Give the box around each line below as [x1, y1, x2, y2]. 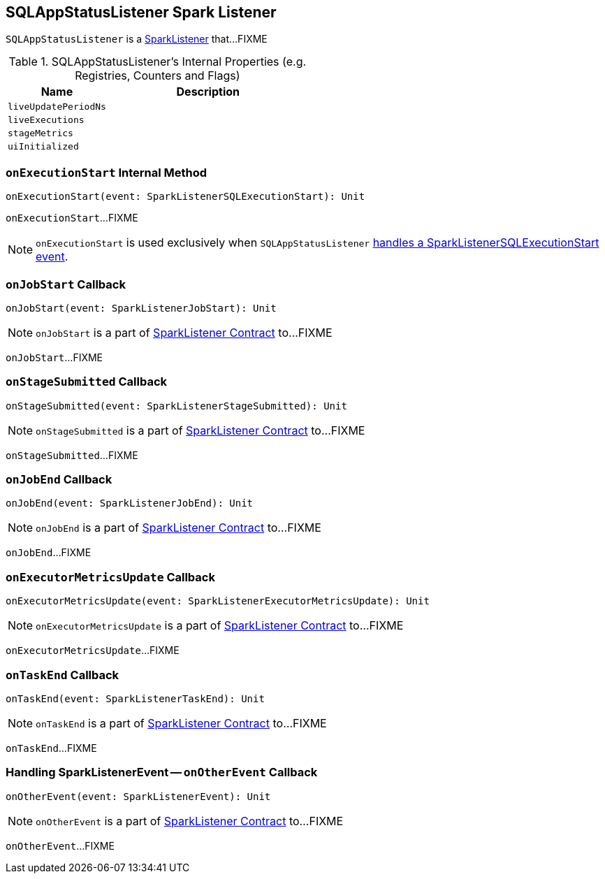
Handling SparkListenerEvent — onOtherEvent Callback [6, 765, 318, 780]
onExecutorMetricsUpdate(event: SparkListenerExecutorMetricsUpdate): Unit [6, 595, 430, 607]
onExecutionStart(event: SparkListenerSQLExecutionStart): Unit [6, 191, 365, 203]
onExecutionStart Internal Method [6, 165, 207, 180]
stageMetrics [8, 128, 73, 139]
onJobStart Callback [6, 277, 126, 291]
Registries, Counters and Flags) [75, 68, 240, 83]
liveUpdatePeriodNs [8, 101, 106, 112]
